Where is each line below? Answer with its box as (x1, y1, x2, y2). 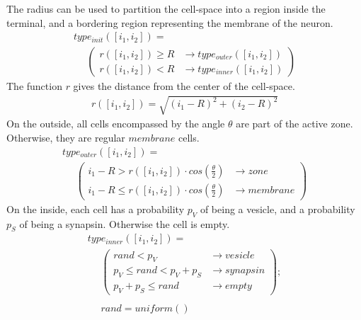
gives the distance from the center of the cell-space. (73, 79, 295, 93)
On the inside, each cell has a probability (6, 201, 185, 216)
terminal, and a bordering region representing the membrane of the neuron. (6, 15, 333, 30)
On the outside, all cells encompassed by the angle (6, 116, 225, 131)
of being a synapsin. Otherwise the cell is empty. (19, 216, 230, 231)
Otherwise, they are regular (6, 130, 125, 145)
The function (6, 79, 62, 93)
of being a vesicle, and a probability (200, 201, 355, 216)
